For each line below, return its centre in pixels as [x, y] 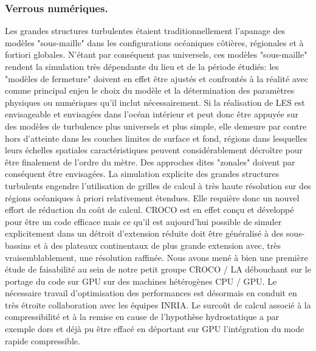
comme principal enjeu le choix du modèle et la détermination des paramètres [150, 90]
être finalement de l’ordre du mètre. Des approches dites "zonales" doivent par [150, 162]
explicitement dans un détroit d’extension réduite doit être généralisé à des [144, 233]
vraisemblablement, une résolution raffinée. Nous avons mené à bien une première [156, 257]
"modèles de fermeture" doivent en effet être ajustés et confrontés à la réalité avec [156, 78]
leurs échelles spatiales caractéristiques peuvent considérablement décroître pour [154, 150]
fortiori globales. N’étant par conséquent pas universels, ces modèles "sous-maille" [156, 54]
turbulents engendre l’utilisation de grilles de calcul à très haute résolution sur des [158, 185]
